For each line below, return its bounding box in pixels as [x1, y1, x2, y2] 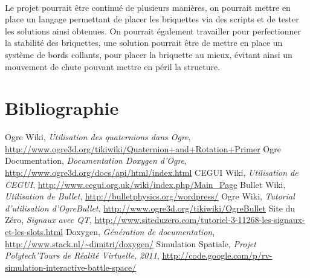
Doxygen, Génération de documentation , [65, 225, 215, 238]
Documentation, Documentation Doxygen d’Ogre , [5, 154, 187, 167]
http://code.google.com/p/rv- [162, 249, 273, 262]
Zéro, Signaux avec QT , [5, 213, 92, 226]
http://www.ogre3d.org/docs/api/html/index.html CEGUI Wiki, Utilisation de [5, 166, 299, 179]
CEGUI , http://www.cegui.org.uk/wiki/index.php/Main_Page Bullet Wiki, [5, 178, 286, 190]
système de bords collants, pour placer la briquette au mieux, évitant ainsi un [5, 48, 292, 60]
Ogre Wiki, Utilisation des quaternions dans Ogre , [5, 131, 191, 143]
